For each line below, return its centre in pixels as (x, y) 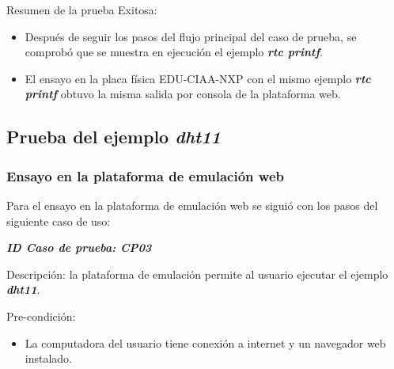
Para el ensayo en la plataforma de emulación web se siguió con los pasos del (192, 205)
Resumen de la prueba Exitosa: (82, 10)
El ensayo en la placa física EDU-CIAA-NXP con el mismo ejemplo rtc (198, 78)
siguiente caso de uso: (59, 221)
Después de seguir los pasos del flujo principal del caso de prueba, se (191, 36)
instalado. (49, 358)
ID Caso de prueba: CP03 (79, 247)
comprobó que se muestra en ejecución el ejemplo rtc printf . (174, 52)
